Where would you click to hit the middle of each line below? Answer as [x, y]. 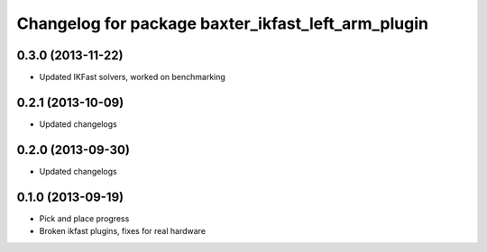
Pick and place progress [84, 218]
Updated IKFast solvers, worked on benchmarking [132, 77]
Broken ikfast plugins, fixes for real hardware [123, 231]
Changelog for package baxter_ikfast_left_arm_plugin [222, 23]
